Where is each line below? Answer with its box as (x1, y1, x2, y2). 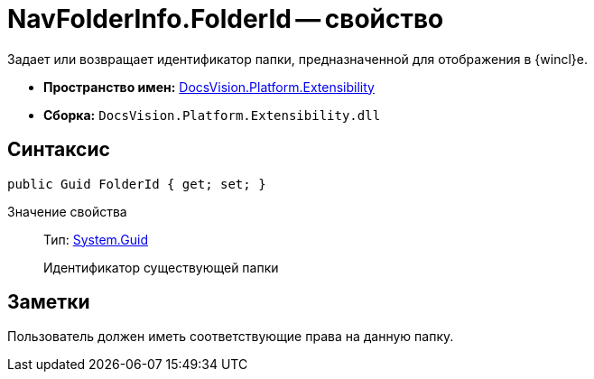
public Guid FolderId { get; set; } (7, 176, 266, 191)
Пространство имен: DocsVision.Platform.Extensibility (43, 79, 375, 95)
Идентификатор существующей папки (43, 259, 279, 275)
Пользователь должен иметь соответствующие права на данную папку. (7, 328, 454, 345)
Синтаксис (7, 138, 110, 162)
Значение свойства (7, 203, 127, 219)
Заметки (7, 291, 90, 314)
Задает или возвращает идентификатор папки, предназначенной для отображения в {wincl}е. (7, 51, 588, 67)
